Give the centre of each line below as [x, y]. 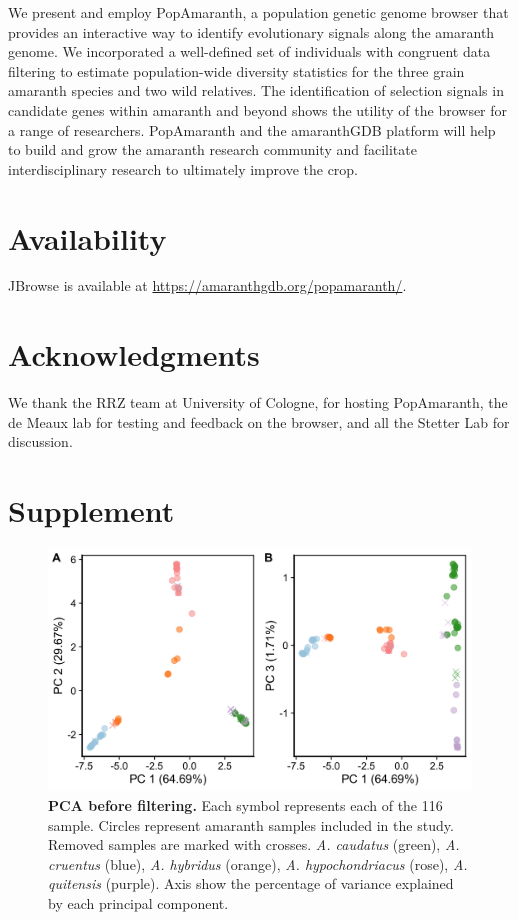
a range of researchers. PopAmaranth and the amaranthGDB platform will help [252, 129]
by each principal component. [138, 902]
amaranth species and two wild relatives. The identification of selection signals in [256, 90]
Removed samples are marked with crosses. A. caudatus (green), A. [254, 844]
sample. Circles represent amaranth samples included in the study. [251, 824]
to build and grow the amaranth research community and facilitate [212, 149]
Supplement [91, 510]
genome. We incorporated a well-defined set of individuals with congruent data [249, 51]
